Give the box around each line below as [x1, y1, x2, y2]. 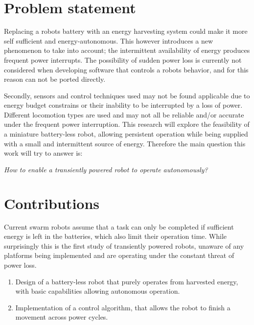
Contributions [4, 193, 100, 213]
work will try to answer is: [4, 148, 83, 158]
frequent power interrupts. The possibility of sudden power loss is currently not [4, 54, 242, 65]
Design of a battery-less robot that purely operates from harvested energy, [15, 276, 238, 286]
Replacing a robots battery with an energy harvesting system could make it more [4, 26, 248, 36]
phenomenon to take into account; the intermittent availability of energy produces [4, 45, 250, 55]
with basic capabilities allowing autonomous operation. [15, 286, 180, 296]
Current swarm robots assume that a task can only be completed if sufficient [4, 221, 234, 232]
